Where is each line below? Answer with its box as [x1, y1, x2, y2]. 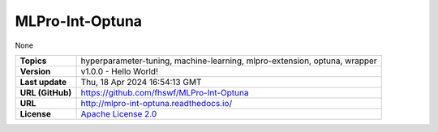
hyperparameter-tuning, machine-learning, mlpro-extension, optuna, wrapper [80, 55, 377, 66]
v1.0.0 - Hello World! [80, 66, 158, 77]
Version [19, 66, 51, 77]
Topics [19, 55, 47, 66]
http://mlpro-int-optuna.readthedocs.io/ [80, 97, 233, 109]
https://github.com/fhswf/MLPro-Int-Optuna [80, 87, 249, 98]
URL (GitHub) [19, 87, 72, 98]
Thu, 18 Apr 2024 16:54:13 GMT [80, 76, 202, 87]
